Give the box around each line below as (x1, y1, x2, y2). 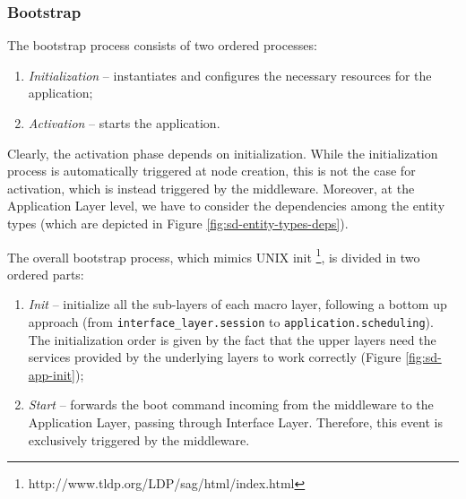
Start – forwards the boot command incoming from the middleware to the (28, 395, 434, 414)
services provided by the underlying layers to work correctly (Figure (28, 348, 401, 366)
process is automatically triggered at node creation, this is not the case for (7, 161, 416, 180)
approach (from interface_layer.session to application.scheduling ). (28, 313, 434, 331)
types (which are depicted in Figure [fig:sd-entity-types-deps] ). (7, 213, 349, 232)
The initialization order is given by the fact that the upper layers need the (28, 330, 436, 348)
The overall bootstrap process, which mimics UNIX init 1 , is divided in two (7, 245, 420, 266)
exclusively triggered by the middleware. (28, 430, 250, 449)
